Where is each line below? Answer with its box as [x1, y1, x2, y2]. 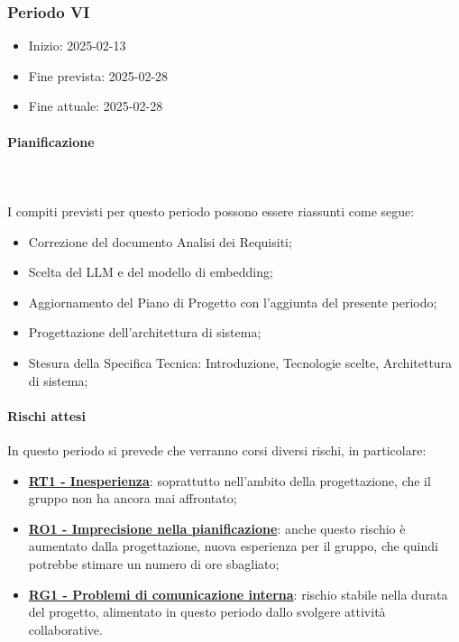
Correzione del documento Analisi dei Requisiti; [28, 232, 292, 251]
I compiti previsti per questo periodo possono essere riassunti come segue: [7, 201, 415, 220]
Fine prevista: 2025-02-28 [28, 66, 169, 85]
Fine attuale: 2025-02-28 [28, 96, 163, 115]
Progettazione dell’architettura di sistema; [28, 323, 262, 342]
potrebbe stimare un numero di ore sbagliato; [28, 554, 280, 573]
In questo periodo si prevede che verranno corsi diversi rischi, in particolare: [7, 440, 427, 459]
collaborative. [28, 619, 103, 638]
